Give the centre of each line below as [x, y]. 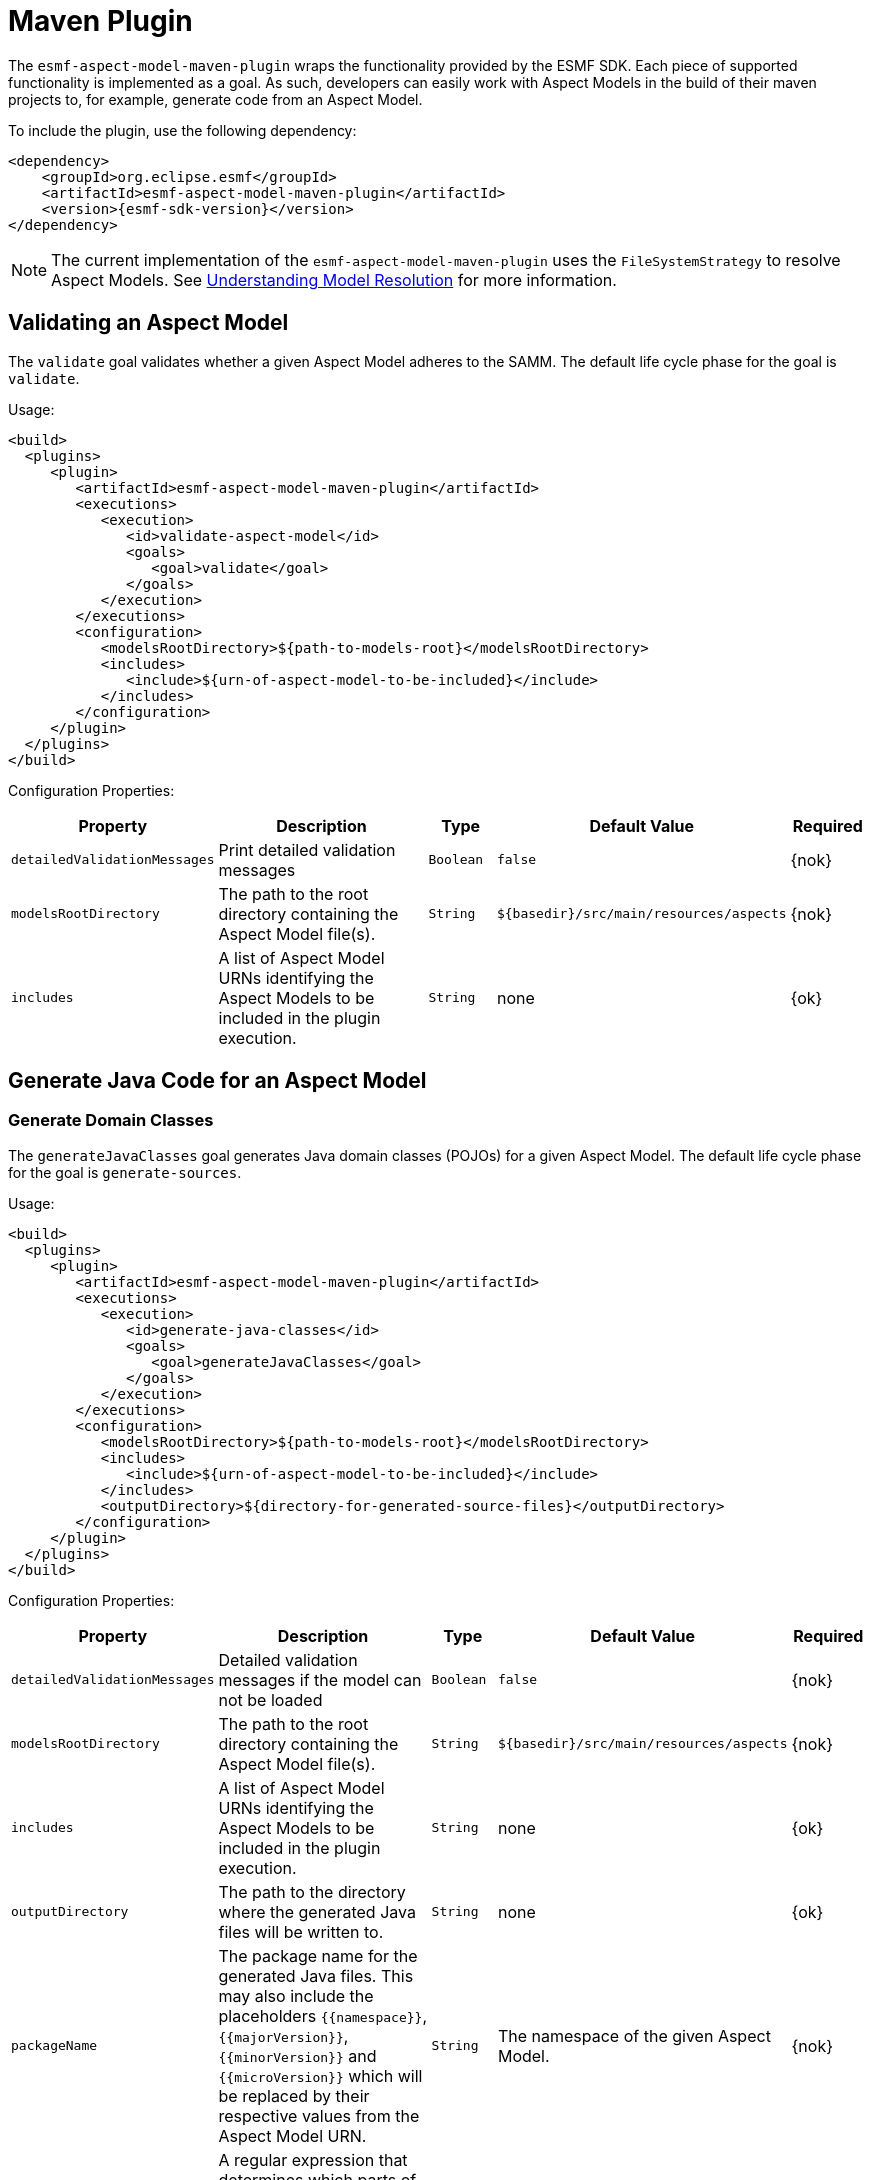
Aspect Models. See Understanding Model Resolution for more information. [334, 279]
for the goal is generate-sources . [125, 1172]
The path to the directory [312, 1891]
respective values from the [319, 2115]
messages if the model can [320, 1679]
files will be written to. [301, 1931]
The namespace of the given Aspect [634, 2035]
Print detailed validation [307, 849]
